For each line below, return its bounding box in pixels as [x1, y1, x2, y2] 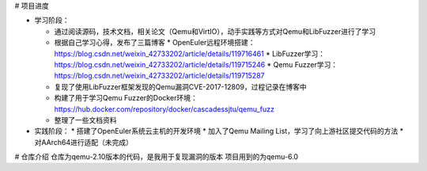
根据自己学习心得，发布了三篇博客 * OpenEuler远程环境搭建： [54, 38, 256, 47]
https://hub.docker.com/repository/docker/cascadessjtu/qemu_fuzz [54, 104, 274, 114]
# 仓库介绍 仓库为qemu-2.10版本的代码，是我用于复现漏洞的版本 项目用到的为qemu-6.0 [14, 152, 299, 161]
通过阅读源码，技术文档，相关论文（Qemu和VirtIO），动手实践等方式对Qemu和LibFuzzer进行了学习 [54, 26, 376, 36]
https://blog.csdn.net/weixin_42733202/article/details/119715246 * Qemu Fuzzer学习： [54, 59, 338, 69]
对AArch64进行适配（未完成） [34, 137, 134, 146]
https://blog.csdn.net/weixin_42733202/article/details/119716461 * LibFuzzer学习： [54, 48, 326, 59]
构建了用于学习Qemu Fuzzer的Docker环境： [54, 93, 198, 103]
